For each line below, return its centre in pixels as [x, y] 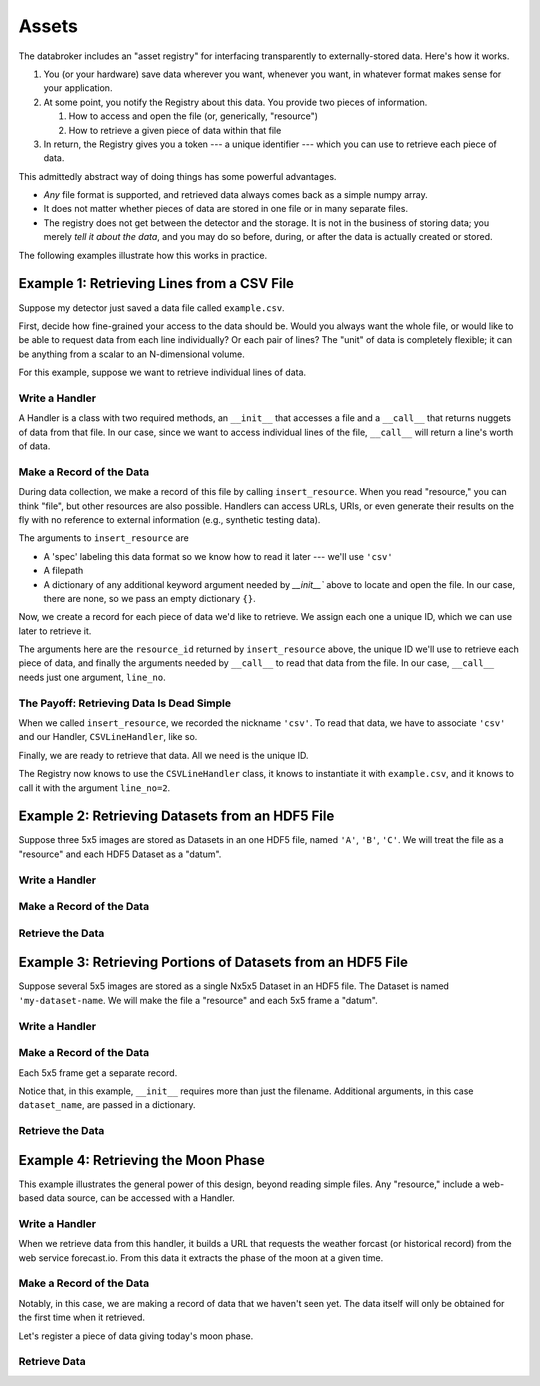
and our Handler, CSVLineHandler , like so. [108, 737]
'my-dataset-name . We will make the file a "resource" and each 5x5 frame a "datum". [198, 1000]
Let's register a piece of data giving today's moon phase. [136, 1336]
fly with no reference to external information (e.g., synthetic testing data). [169, 519]
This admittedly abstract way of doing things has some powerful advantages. [177, 176]
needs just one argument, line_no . [92, 677]
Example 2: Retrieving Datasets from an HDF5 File [176, 816]
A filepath [63, 571]
